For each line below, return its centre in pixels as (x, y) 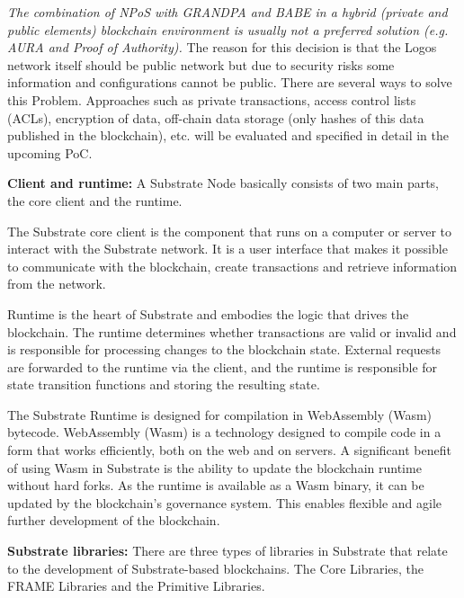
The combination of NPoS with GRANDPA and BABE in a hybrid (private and (228, 12)
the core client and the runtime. (95, 200)
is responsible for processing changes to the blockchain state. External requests (224, 349)
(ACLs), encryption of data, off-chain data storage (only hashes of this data (216, 117)
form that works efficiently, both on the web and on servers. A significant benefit (229, 450)
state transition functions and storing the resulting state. (164, 384)
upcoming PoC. (50, 152)
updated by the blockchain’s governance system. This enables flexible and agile (225, 502)
